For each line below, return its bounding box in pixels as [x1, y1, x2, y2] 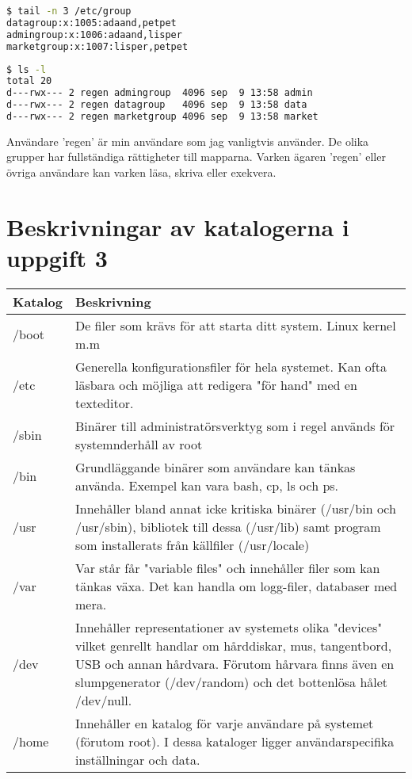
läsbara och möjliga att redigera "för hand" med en [74, 375, 357, 394]
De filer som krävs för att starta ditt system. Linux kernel [74, 315, 396, 334]
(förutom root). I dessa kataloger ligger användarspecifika [74, 731, 395, 750]
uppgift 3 [6, 242, 108, 274]
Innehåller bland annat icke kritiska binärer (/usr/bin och [74, 498, 396, 517]
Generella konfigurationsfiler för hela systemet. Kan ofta [74, 357, 387, 376]
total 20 [6, 75, 52, 87]
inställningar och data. [74, 750, 200, 769]
